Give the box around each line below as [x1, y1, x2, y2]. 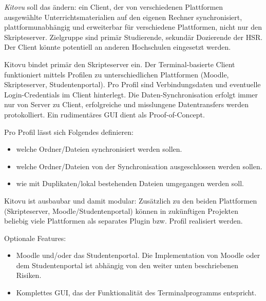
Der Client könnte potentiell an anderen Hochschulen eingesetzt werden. [4, 42, 231, 52]
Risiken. [16, 270, 42, 280]
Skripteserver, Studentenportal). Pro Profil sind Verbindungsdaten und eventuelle [4, 79, 261, 90]
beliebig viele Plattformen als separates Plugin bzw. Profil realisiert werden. [4, 215, 243, 226]
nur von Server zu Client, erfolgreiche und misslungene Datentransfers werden [4, 99, 249, 110]
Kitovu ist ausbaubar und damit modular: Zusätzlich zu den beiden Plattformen [4, 195, 257, 206]
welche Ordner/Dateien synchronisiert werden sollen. [16, 144, 182, 154]
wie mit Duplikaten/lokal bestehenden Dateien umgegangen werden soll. [16, 178, 244, 189]
